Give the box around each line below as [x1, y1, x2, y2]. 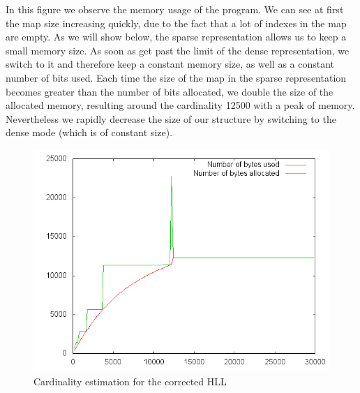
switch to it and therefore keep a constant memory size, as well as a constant [6, 57, 335, 71]
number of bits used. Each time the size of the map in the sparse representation [6, 70, 347, 84]
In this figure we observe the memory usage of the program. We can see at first [6, 2, 344, 16]
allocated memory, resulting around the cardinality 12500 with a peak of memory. [6, 98, 355, 112]
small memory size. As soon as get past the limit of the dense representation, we [6, 43, 350, 57]
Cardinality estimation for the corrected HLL [33, 373, 227, 388]
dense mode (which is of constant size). [6, 125, 173, 140]
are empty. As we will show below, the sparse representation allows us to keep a [6, 29, 347, 44]
